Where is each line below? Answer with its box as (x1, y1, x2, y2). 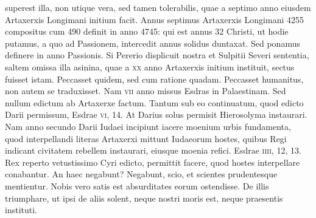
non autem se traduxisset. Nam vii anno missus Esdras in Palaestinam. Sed (5, 84, 286, 97)
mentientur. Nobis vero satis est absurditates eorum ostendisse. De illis (5, 179, 269, 192)
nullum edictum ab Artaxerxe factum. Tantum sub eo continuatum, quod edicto (5, 96, 304, 109)
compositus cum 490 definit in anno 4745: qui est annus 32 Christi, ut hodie (5, 25, 289, 38)
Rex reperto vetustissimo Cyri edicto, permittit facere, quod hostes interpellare (5, 155, 300, 168)
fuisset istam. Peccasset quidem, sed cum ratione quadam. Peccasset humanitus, (5, 72, 304, 85)
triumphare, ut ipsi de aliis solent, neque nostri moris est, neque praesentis (5, 191, 283, 204)
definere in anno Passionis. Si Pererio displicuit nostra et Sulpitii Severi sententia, (5, 49, 309, 61)
